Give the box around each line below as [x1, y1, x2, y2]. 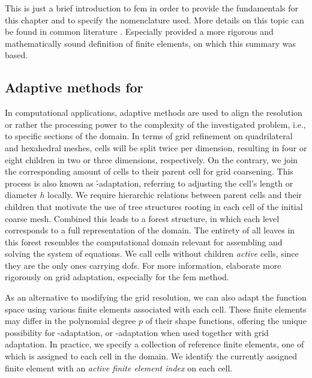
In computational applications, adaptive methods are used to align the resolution [5, 106, 302, 119]
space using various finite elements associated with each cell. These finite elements [5, 302, 307, 315]
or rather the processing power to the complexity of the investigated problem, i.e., [5, 118, 306, 130]
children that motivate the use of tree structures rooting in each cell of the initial [5, 200, 303, 212]
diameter [5, 188, 37, 201]
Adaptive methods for [5, 78, 143, 97]
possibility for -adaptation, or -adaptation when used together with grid [5, 326, 269, 338]
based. [5, 49, 28, 61]
